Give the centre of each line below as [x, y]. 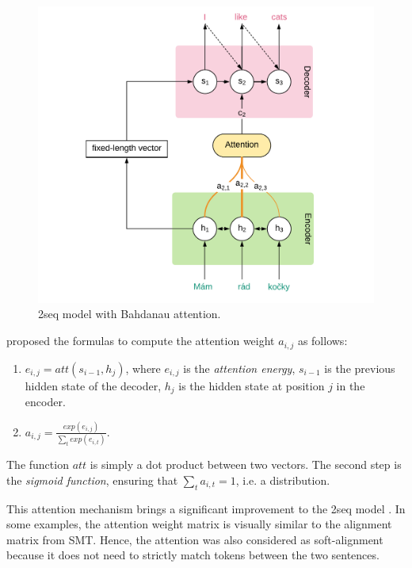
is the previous [360, 368]
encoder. [45, 401]
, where [143, 368]
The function [38, 464]
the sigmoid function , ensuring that [92, 480]
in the [351, 385]
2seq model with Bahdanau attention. [130, 314]
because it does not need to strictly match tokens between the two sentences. [193, 555]
